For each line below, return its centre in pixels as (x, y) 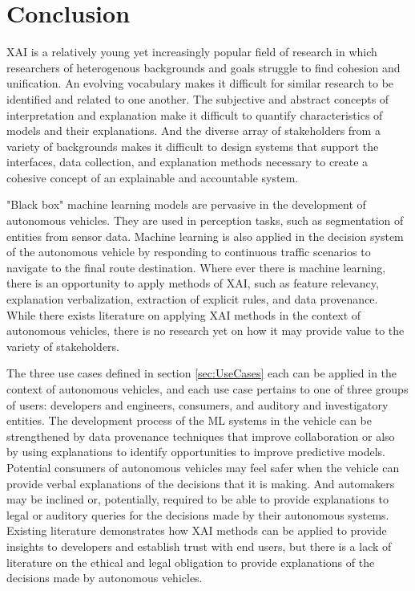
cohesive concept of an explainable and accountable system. (153, 177)
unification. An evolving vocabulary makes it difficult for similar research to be (200, 83)
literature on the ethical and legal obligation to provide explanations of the (191, 562)
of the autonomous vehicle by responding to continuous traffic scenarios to (189, 252)
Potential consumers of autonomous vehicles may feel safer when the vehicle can (203, 467)
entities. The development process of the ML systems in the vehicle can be (189, 420)
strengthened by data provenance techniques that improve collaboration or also (201, 436)
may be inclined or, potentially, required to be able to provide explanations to (198, 499)
